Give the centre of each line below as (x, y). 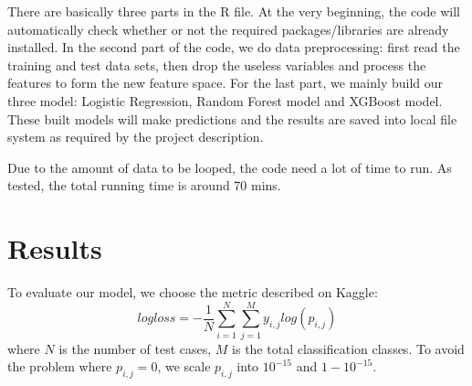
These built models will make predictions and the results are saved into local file (232, 118)
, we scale (184, 366)
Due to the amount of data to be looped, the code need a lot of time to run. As (230, 167)
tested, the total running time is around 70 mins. (144, 185)
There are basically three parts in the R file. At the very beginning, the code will (234, 11)
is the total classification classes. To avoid (348, 348)
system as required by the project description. (136, 137)
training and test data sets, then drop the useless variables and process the (217, 64)
